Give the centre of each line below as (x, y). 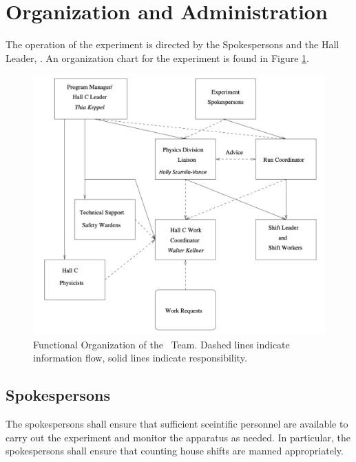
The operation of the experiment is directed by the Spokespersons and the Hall (172, 44)
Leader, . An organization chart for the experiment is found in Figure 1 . (157, 57)
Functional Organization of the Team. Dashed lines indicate (161, 344)
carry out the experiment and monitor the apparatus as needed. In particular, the (178, 437)
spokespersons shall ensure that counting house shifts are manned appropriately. (175, 451)
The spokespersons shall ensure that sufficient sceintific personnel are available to (177, 424)
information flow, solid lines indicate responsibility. (140, 358)
